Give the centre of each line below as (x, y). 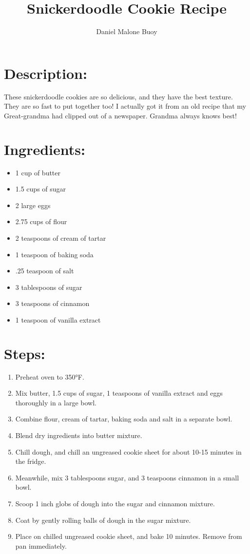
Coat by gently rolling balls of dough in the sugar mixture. (103, 520)
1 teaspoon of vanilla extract (58, 319)
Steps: (25, 353)
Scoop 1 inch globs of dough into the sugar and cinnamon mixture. (115, 503)
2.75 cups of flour (41, 221)
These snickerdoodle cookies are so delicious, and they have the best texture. (118, 96)
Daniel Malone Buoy (127, 31)
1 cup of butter (38, 172)
